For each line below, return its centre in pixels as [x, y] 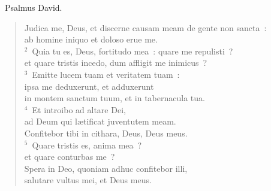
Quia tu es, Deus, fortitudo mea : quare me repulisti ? [133, 51]
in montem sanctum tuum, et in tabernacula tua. [115, 98]
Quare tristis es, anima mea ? [87, 145]
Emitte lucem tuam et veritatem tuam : [106, 74]
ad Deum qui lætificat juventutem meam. [100, 121]
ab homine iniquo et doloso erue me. [91, 39]
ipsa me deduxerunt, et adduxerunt [89, 86]
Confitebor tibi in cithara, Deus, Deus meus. [106, 133]
